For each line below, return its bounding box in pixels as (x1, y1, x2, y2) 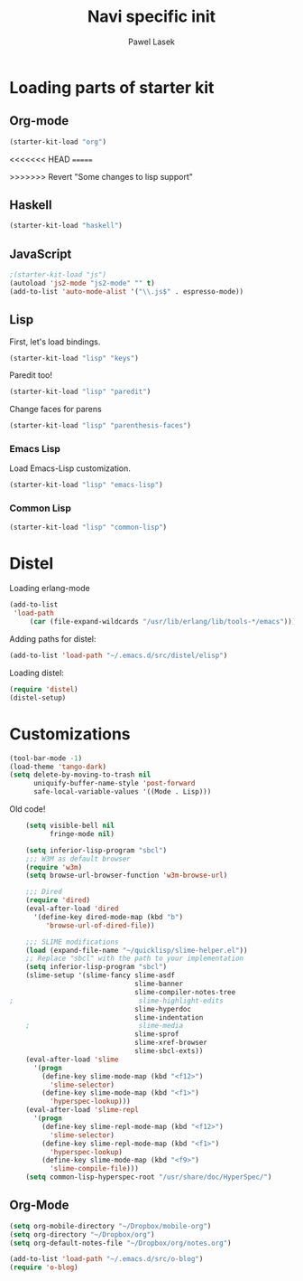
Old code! (9, 804, 46, 815)
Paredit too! (9, 370, 52, 381)
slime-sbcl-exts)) (133, 1047, 204, 1056)
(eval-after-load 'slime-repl (25, 1106, 140, 1115)
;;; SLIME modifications (25, 937, 119, 947)
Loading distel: (9, 667, 65, 678)
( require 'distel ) (9, 684, 78, 693)
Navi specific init (87, 6, 216, 27)
